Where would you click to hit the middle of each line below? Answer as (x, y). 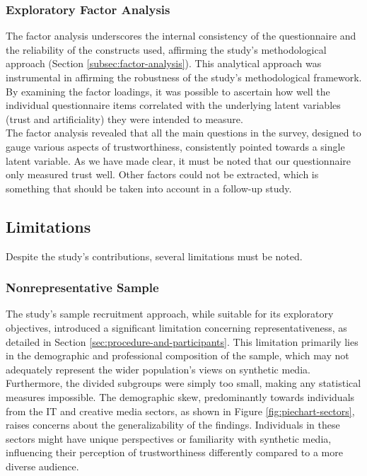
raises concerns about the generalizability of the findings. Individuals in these (173, 425)
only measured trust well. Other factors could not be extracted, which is (162, 174)
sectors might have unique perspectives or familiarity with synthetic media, (169, 438)
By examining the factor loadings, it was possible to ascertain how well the (168, 91)
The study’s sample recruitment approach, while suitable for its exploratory (170, 314)
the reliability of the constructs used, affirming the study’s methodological (166, 49)
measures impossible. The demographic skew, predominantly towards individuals (180, 396)
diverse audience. (42, 466)
